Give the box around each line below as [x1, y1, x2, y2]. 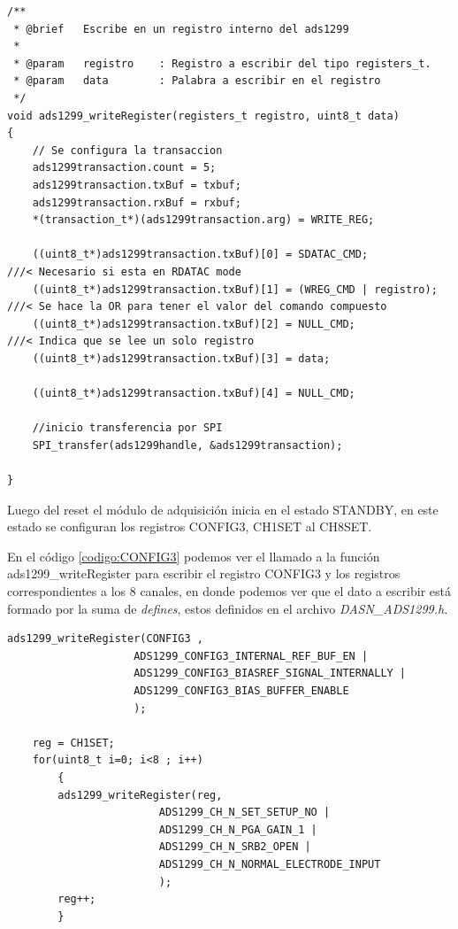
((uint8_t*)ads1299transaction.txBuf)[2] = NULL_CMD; [32, 317, 355, 330]
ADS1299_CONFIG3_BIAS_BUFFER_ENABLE [134, 684, 349, 697]
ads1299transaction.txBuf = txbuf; [32, 178, 241, 191]
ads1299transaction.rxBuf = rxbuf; [32, 196, 241, 209]
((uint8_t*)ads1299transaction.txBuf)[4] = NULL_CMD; [32, 387, 355, 400]
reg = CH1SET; [32, 736, 115, 749]
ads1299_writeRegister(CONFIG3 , [7, 632, 203, 646]
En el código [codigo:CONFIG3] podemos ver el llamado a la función [7, 546, 380, 565]
